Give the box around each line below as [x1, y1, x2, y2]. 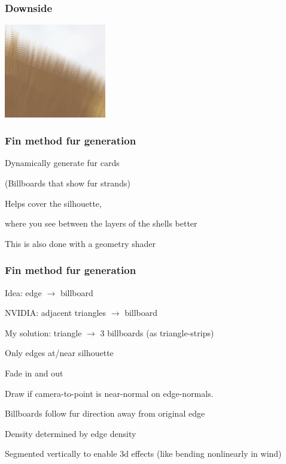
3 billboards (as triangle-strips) [100, 326, 214, 339]
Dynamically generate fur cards [5, 156, 120, 169]
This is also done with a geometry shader [5, 237, 156, 249]
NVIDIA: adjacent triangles [5, 306, 107, 319]
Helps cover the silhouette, [5, 197, 102, 209]
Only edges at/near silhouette [5, 347, 114, 359]
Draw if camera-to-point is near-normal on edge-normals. [5, 387, 214, 399]
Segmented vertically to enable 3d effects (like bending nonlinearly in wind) [5, 447, 282, 460]
